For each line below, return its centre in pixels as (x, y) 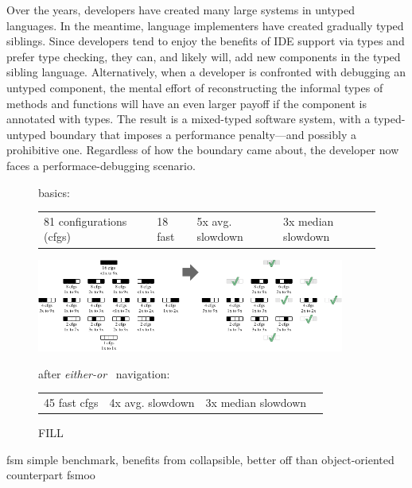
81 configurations (86, 221)
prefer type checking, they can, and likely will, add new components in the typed (204, 56)
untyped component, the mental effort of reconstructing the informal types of (195, 87)
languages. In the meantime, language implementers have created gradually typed (205, 25)
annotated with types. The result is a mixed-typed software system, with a (189, 119)
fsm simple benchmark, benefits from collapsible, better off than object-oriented (200, 459)
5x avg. (214, 221)
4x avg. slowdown (152, 402)
